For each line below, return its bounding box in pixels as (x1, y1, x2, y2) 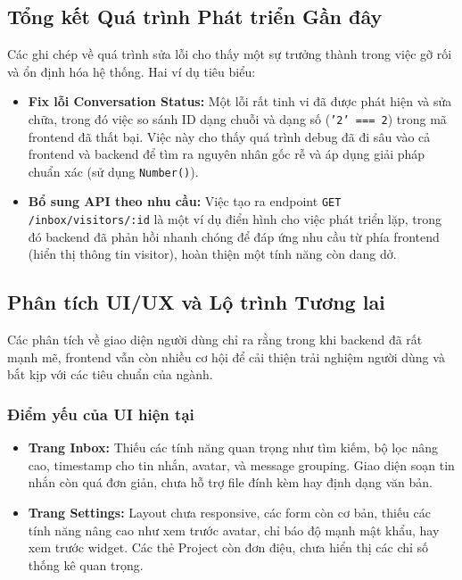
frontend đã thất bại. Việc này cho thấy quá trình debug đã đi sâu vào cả (28, 127, 431, 145)
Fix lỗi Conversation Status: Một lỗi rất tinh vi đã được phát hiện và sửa (28, 92, 452, 111)
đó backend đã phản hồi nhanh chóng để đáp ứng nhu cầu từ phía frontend (28, 227, 440, 245)
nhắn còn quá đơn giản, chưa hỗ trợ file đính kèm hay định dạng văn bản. (28, 473, 433, 492)
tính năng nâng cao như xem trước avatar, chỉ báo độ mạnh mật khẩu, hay (28, 520, 440, 539)
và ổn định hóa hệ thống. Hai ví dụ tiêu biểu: (7, 62, 256, 80)
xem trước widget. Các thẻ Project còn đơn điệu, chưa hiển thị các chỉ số (28, 538, 429, 557)
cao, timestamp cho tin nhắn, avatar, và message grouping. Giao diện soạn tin (28, 455, 455, 474)
